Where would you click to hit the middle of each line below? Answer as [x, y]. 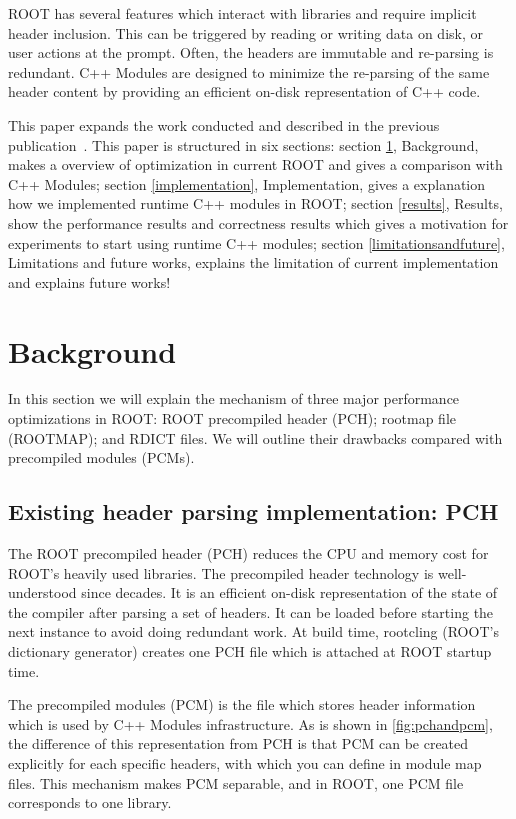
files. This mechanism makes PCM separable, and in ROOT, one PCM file [236, 782]
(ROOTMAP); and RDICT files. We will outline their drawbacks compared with [255, 437]
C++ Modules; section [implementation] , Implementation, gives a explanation [247, 183]
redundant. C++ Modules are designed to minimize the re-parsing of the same [249, 71]
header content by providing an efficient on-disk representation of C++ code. [244, 91]
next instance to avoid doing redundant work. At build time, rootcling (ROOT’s [253, 631]
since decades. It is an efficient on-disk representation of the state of [289, 592]
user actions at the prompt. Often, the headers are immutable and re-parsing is [251, 52]
